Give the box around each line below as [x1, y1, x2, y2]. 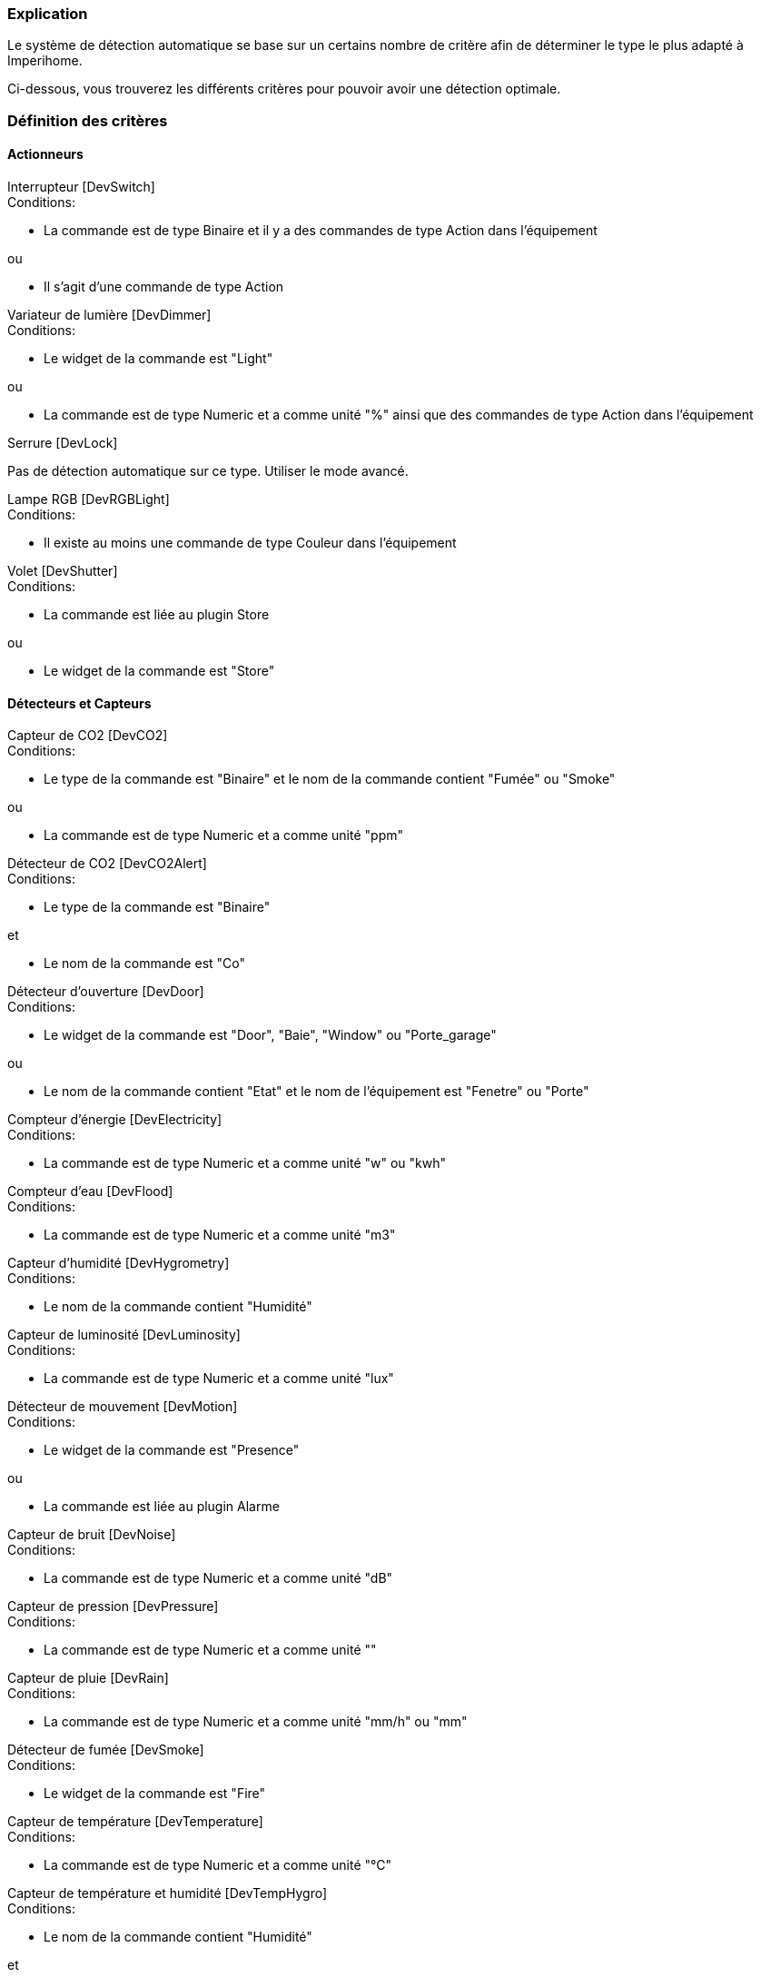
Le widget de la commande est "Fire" [44, 1785, 266, 1802]
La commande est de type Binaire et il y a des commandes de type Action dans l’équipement [44, 222, 598, 238]
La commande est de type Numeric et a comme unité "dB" [44, 1570, 393, 1587]
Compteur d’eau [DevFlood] [7, 1183, 173, 1200]
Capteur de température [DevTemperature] [7, 1814, 263, 1830]
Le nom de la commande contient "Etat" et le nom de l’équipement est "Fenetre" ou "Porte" [44, 1083, 589, 1100]
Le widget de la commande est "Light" [44, 350, 273, 366]
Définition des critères [7, 111, 168, 130]
